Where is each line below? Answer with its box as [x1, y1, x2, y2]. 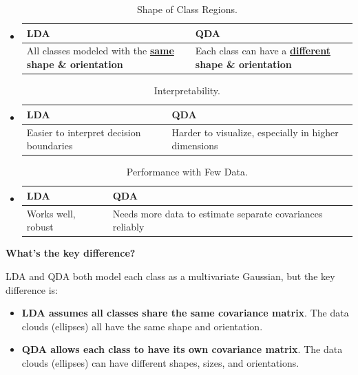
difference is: [6, 282, 58, 297]
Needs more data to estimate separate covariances [112, 206, 323, 220]
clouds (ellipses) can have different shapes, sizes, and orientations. [21, 355, 299, 369]
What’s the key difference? [6, 246, 136, 260]
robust [26, 219, 54, 234]
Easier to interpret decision [26, 125, 141, 139]
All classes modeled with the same [26, 43, 174, 58]
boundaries [26, 138, 73, 153]
